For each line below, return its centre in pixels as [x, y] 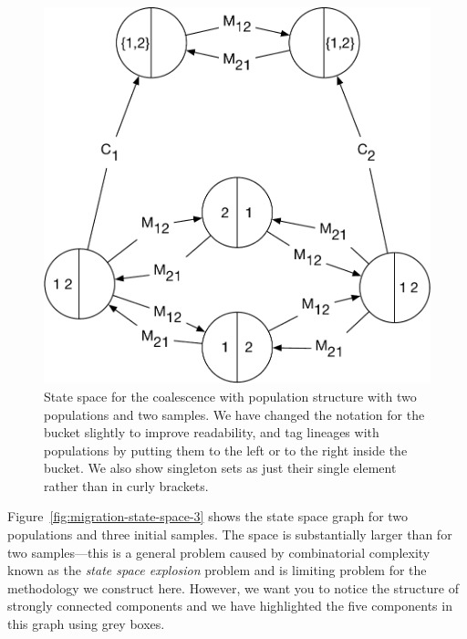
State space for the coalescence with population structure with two [230, 396]
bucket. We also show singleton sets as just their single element [220, 468]
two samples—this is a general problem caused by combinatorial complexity [219, 552]
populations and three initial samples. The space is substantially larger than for [230, 534]
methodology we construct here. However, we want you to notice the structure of [233, 587]
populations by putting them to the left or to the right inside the [226, 450]
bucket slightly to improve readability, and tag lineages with [212, 432]
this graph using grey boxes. [86, 624]
